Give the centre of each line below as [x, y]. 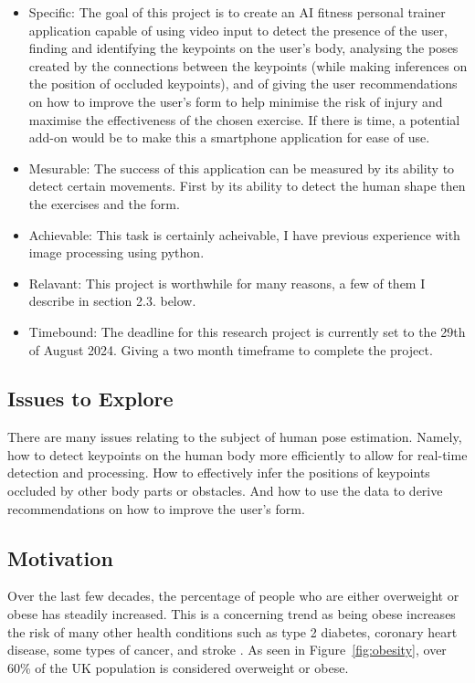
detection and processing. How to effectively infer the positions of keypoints [219, 473]
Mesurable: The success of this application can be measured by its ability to [242, 168]
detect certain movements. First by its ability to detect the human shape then [247, 186]
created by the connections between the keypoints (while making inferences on [248, 65]
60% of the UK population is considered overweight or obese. [178, 667]
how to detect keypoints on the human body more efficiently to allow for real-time [237, 454]
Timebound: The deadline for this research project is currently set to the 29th [247, 331]
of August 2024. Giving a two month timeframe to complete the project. [231, 349]
